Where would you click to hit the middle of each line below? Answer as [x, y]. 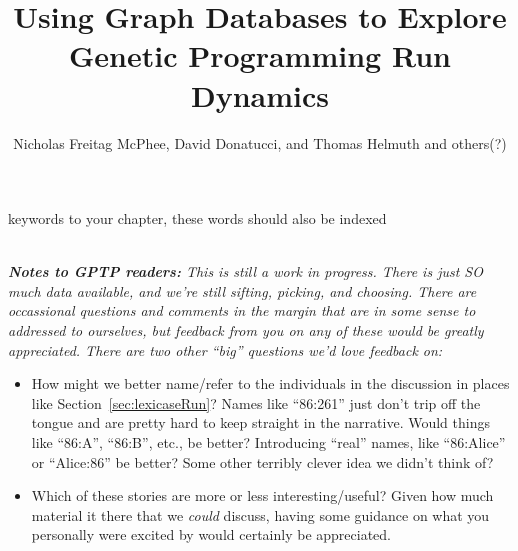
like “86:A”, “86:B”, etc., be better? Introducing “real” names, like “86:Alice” [268, 442]
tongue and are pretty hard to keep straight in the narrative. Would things [260, 422]
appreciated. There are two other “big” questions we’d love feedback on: [225, 349]
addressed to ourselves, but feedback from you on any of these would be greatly [246, 330]
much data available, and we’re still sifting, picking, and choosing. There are [242, 290]
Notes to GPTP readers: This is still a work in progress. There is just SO [245, 271]
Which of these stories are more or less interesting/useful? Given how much [262, 495]
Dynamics [259, 94]
